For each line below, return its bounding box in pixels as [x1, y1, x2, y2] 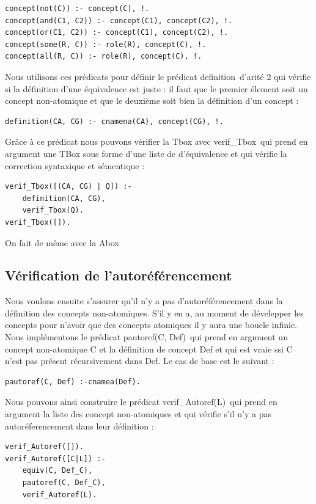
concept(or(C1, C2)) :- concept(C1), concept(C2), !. [5, 28, 229, 37]
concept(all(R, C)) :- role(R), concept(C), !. [5, 52, 202, 61]
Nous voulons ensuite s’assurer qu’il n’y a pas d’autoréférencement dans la [5, 294, 283, 307]
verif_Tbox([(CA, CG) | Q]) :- [5, 182, 132, 191]
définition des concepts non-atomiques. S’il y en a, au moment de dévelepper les [5, 306, 304, 319]
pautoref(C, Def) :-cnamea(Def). [5, 377, 141, 386]
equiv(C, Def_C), [22, 466, 93, 475]
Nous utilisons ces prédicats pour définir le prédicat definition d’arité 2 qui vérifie [5, 70, 311, 82]
